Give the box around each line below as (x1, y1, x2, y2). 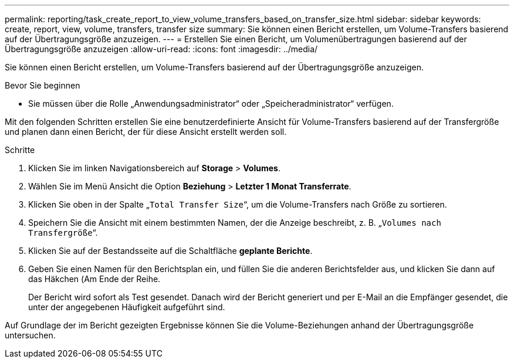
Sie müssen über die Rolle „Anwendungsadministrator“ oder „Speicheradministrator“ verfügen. (28, 99, 394, 108)
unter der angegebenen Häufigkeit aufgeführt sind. (28, 302, 225, 312)
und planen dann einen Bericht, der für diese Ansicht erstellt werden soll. (5, 127, 287, 137)
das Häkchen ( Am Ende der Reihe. (28, 274, 161, 284)
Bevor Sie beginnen (5, 80, 80, 90)
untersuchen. (5, 330, 56, 340)
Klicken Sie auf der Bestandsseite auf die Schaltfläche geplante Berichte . (28, 246, 313, 256)
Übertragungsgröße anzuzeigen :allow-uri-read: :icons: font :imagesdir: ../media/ (5, 44, 318, 54)
